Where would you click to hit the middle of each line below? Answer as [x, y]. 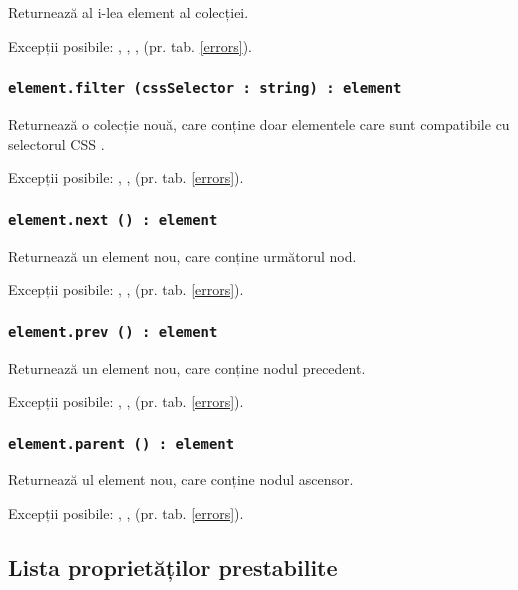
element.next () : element [113, 219]
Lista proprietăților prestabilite [173, 567]
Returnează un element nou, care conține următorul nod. [182, 255]
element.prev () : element [113, 331]
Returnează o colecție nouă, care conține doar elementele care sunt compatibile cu [259, 123]
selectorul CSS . [56, 143]
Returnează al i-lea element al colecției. [128, 12]
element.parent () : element [121, 443]
